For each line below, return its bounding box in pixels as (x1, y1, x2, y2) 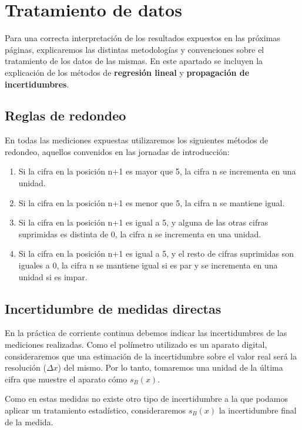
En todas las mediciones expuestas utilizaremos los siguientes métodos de (5, 134, 269, 146)
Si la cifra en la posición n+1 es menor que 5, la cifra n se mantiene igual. (18, 196, 285, 209)
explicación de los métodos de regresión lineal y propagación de (5, 66, 250, 78)
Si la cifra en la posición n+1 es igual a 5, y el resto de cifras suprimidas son (18, 247, 294, 260)
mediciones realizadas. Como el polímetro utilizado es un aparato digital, (5, 338, 267, 351)
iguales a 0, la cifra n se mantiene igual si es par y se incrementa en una (18, 259, 278, 271)
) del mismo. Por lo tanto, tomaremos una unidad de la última (58, 361, 283, 374)
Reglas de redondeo (5, 106, 126, 125)
